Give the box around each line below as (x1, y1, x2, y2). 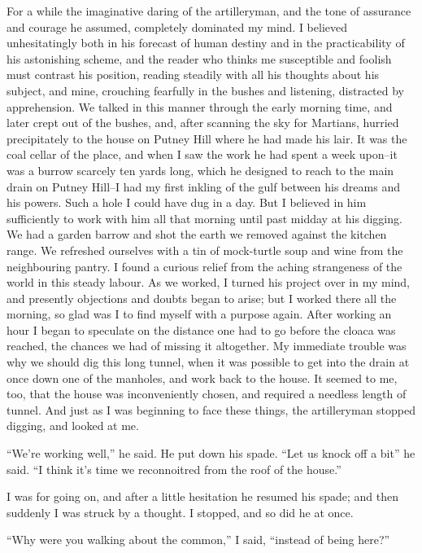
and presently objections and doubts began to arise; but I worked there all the (7, 289, 397, 306)
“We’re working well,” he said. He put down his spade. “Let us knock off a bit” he (7, 445, 415, 462)
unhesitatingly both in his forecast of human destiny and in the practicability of (7, 34, 405, 51)
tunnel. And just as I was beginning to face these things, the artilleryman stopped (7, 401, 416, 418)
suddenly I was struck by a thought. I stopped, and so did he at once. (7, 503, 354, 520)
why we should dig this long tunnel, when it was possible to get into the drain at (7, 353, 410, 371)
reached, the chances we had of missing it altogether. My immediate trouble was (7, 337, 407, 354)
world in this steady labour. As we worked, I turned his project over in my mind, (7, 274, 410, 291)
